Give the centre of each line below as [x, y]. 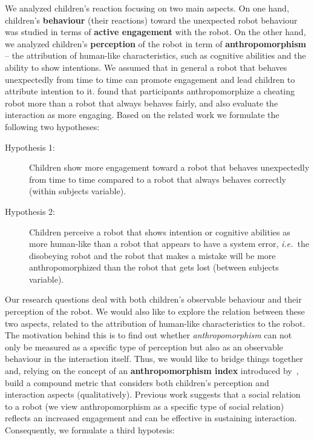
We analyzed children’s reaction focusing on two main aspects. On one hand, [147, 8]
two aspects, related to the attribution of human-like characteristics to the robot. [155, 323]
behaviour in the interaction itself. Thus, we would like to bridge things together [154, 359]
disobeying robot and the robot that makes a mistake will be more [152, 255]
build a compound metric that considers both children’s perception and [137, 382]
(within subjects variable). [78, 191]
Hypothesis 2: [30, 211]
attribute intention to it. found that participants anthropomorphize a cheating [150, 91]
